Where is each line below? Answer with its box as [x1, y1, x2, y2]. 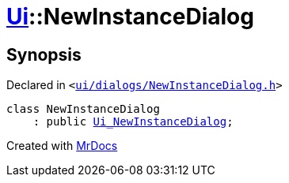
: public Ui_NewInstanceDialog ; [32, 115, 234, 129]
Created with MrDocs [6, 139, 118, 153]
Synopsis [6, 44, 82, 65]
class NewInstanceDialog [6, 103, 160, 116]
